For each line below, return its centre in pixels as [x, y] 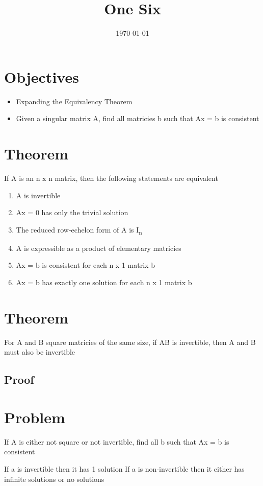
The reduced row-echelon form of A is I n [79, 230]
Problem [35, 417]
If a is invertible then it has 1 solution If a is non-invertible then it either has [124, 469]
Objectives [42, 76]
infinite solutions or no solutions [54, 479]
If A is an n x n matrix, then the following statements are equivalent [111, 178]
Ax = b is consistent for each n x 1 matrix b [85, 265]
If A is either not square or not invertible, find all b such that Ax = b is [117, 441]
